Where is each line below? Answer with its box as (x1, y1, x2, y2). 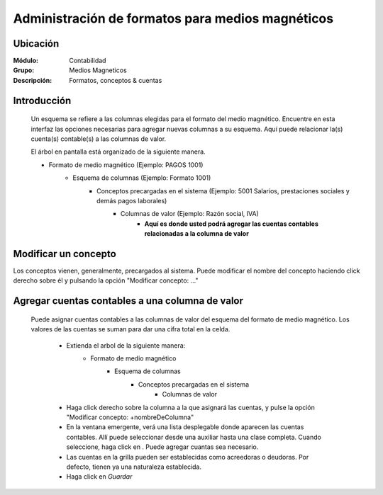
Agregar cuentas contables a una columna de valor (13, 295, 244, 307)
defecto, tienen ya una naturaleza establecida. (66, 462, 202, 471)
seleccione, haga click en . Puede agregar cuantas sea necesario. (66, 443, 259, 451)
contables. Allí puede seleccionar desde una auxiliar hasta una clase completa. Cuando (66, 433, 322, 441)
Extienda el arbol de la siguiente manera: (66, 341, 186, 350)
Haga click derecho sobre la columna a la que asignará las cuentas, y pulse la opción (66, 403, 315, 411)
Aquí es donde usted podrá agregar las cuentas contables (144, 220, 318, 228)
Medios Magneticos (69, 66, 127, 74)
